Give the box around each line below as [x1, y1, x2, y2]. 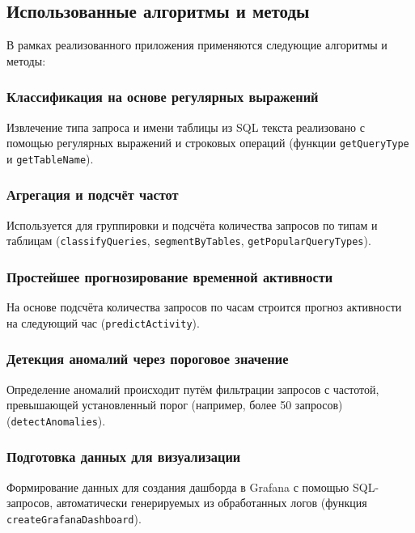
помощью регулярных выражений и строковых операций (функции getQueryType [6, 134, 409, 151]
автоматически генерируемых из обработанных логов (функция [56, 494, 367, 511]
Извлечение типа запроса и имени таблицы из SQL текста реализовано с [6, 118, 365, 135]
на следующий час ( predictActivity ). [6, 314, 200, 331]
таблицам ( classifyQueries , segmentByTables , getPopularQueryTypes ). [6, 232, 371, 249]
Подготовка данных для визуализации [6, 446, 241, 467]
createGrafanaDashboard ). [6, 510, 142, 527]
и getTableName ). [6, 150, 94, 167]
